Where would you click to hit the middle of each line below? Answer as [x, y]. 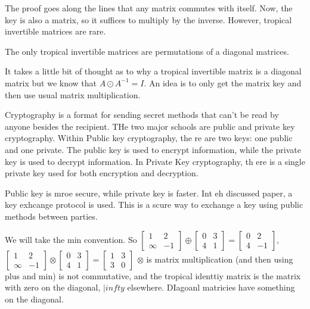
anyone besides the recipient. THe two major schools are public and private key [150, 126]
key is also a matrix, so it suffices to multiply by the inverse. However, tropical [148, 19]
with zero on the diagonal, [53, 287]
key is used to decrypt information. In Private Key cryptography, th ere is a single [155, 161]
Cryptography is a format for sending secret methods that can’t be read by [142, 115]
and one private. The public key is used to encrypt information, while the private [153, 149]
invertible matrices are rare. [55, 31]
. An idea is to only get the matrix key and [223, 82]
